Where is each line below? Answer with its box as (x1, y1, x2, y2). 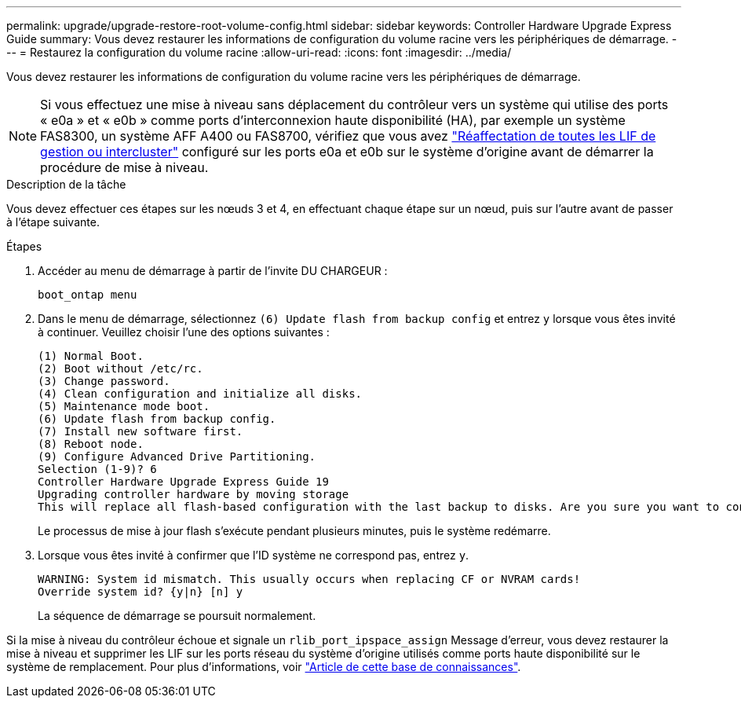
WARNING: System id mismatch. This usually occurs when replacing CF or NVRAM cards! (38, 573, 581, 585)
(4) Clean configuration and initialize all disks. (38, 387, 363, 400)
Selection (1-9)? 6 (38, 463, 157, 475)
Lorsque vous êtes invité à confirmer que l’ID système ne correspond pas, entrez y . (38, 548, 469, 562)
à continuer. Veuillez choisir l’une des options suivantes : (38, 325, 330, 339)
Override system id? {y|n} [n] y (38, 585, 243, 598)
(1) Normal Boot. (38, 350, 144, 362)
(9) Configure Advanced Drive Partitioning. (38, 450, 316, 463)
